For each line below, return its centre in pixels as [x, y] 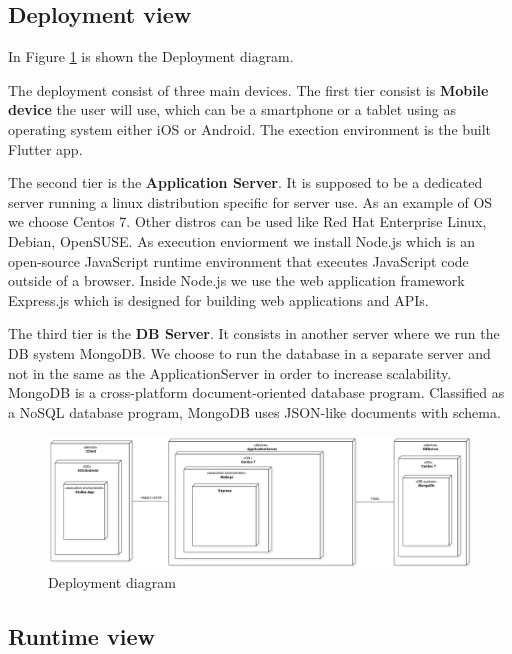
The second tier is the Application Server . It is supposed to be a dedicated [245, 182]
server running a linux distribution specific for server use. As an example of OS [250, 201]
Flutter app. [45, 148]
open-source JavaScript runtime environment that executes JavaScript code [238, 260]
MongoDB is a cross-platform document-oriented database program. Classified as [256, 392]
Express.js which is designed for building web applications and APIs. [218, 299]
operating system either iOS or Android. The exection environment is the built [250, 128]
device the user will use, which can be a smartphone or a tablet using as [232, 109]
